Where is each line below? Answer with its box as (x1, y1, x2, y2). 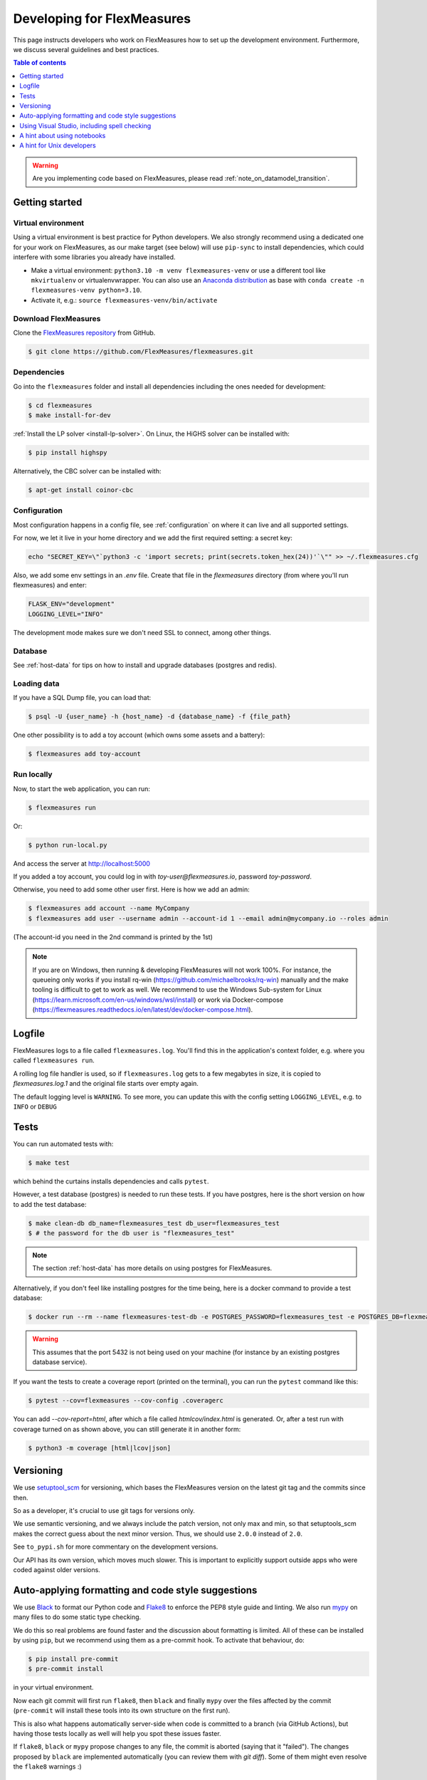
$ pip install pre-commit (28, 1655, 119, 1663)
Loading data (13, 679, 60, 689)
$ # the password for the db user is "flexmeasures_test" (28, 1229, 235, 1237)
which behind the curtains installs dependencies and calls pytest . (13, 1177, 209, 1185)
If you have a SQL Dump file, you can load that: (13, 693, 152, 702)
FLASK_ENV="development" (28, 600, 115, 608)
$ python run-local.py (28, 841, 107, 849)
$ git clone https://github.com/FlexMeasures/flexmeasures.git (28, 347, 254, 355)
